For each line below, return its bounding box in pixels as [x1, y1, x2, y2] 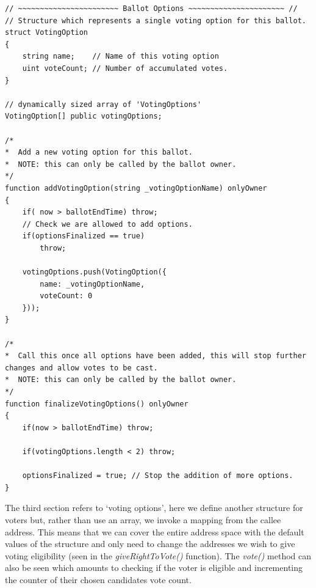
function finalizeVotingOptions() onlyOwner [5, 399, 189, 408]
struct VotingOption [5, 28, 88, 37]
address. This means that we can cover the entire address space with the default [5, 525, 304, 538]
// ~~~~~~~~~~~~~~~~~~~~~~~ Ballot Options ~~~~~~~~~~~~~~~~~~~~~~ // [5, 4, 298, 13]
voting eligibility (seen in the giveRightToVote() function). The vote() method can [5, 549, 312, 562]
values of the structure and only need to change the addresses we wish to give [5, 537, 295, 550]
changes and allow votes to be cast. [5, 363, 158, 372]
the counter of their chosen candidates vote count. [5, 573, 192, 586]
